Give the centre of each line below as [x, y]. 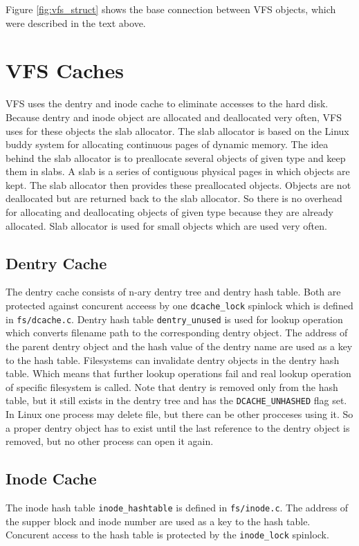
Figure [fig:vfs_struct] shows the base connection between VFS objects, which [171, 9]
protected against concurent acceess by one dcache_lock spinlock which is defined [179, 306]
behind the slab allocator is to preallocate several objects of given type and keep [176, 157]
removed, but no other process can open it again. [110, 441]
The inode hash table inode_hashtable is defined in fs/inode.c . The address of [177, 507]
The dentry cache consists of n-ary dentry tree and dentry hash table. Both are [173, 292]
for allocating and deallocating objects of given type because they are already [169, 212]
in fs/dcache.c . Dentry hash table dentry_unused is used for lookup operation [174, 319]
